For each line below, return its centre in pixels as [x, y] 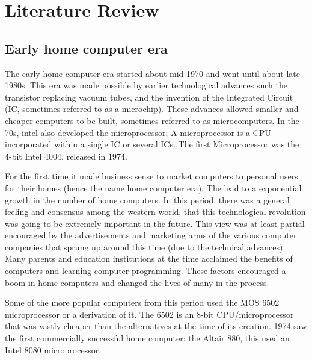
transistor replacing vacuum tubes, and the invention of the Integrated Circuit [149, 97]
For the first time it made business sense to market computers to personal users [151, 176]
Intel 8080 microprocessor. [53, 349]
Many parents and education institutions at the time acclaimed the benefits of [149, 259]
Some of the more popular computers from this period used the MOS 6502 [142, 303]
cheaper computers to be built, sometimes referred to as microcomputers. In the [152, 120]
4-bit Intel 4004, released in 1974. [66, 156]
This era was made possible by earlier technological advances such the [159, 85]
